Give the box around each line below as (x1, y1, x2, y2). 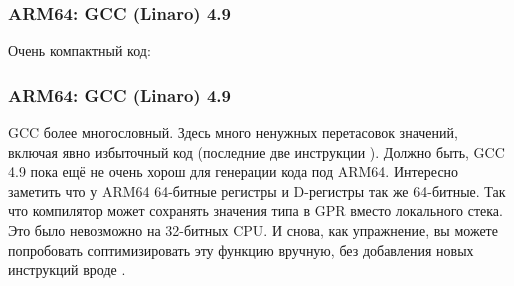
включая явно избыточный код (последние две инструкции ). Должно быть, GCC (8, 141, 505, 162)
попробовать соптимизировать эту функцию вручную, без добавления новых (8, 239, 474, 260)
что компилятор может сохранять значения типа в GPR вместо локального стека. (8, 200, 503, 221)
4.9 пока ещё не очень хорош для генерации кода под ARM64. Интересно (8, 161, 459, 182)
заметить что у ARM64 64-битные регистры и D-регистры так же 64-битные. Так (8, 180, 506, 201)
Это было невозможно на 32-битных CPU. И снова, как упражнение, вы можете (8, 220, 498, 240)
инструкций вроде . (8, 259, 126, 280)
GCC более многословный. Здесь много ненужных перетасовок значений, (8, 122, 458, 143)
